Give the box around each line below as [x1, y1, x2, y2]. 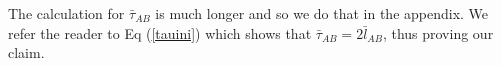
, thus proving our [382, 22, 494, 43]
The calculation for [8, 3, 125, 23]
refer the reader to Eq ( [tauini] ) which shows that [8, 22, 312, 43]
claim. [8, 42, 45, 63]
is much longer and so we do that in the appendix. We [155, 3, 489, 23]
